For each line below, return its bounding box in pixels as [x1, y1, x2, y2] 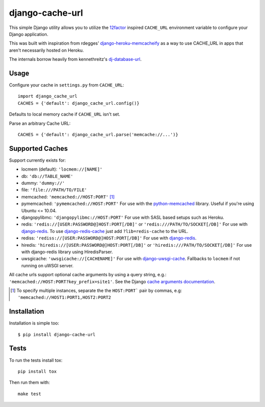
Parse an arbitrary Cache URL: [9, 120, 71, 126]
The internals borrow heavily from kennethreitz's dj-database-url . [9, 57, 142, 62]
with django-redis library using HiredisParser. [21, 249, 113, 255]
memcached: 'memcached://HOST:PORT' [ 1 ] [21, 194, 115, 200]
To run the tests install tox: [9, 357, 63, 363]
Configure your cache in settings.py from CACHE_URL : [9, 82, 125, 88]
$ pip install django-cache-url [18, 332, 96, 337]
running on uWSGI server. [21, 262, 74, 268]
